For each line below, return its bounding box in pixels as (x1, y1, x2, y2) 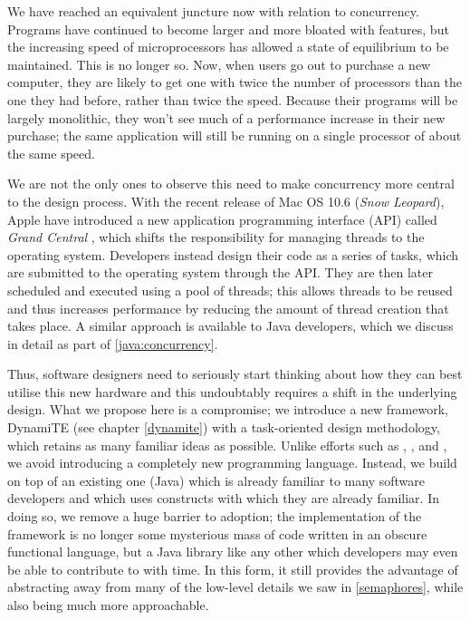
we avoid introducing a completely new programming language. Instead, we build (7, 453, 457, 472)
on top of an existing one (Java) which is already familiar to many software (7, 470, 425, 489)
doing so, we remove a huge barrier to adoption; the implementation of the (7, 507, 422, 526)
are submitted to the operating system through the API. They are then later (7, 263, 434, 282)
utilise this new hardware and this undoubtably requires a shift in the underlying (7, 382, 457, 401)
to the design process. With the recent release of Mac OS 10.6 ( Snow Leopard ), (7, 191, 445, 210)
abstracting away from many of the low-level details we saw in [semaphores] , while (7, 577, 464, 596)
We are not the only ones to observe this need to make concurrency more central (7, 174, 455, 193)
